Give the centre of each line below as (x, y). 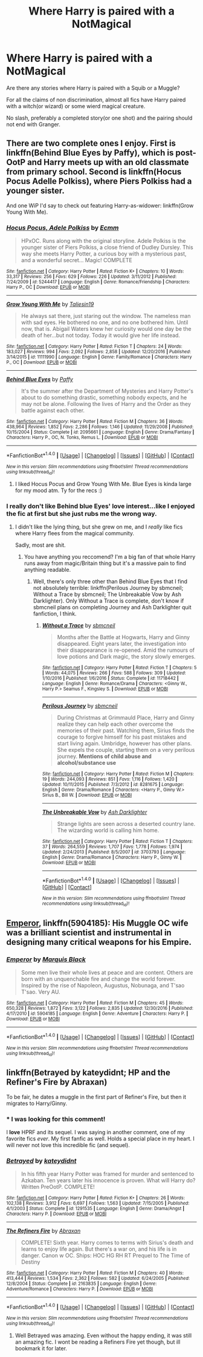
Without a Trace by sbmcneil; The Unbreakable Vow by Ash (107, 594)
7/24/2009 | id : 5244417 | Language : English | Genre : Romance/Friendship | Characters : (98, 282)
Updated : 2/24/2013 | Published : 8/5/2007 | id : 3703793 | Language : (114, 852)
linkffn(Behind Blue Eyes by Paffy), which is (90, 153)
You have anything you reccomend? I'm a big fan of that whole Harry (110, 557)
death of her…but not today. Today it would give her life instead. (100, 336)
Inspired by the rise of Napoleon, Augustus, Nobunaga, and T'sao (103, 985)
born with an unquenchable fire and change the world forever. (98, 979)
